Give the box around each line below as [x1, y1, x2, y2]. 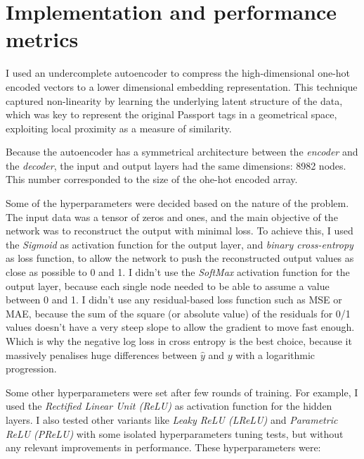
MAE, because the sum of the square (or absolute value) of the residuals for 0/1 [6, 306, 351, 320]
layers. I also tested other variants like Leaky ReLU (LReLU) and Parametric [6, 412, 338, 427]
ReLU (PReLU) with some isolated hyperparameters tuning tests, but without [6, 426, 344, 441]
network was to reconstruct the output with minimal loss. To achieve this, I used [6, 223, 353, 238]
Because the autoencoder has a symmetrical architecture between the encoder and [6, 144, 358, 159]
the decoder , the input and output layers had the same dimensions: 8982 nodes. [6, 158, 346, 172]
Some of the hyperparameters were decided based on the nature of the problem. [6, 196, 349, 210]
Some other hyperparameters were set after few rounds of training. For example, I [6, 384, 358, 399]
